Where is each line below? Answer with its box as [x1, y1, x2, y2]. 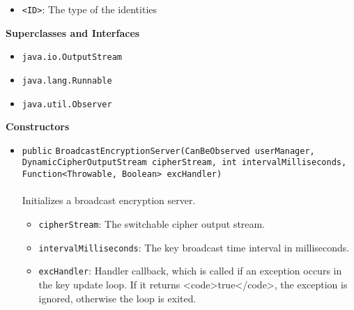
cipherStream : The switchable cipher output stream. [38, 216, 265, 231]
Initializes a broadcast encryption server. [22, 193, 196, 208]
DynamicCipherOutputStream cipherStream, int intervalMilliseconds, [22, 157, 347, 168]
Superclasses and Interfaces [6, 25, 140, 40]
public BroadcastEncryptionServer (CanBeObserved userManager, [22, 146, 315, 156]
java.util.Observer [22, 99, 112, 109]
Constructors [6, 119, 70, 134]
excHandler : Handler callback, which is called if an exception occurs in [38, 263, 342, 278]
